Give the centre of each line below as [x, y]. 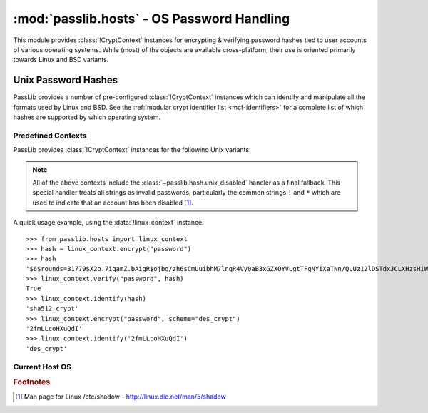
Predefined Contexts [50, 136]
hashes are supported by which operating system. [87, 117]
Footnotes [32, 382]
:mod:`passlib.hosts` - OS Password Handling [152, 19]
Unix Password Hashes [66, 80]
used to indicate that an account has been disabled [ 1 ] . [113, 203]
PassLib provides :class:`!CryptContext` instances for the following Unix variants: [132, 150]
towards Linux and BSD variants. [61, 60]
